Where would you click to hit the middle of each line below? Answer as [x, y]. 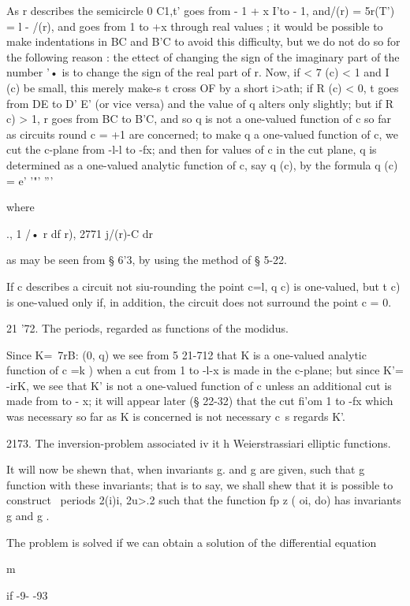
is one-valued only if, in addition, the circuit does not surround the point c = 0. [199, 301]
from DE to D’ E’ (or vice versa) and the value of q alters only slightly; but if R [200, 103]
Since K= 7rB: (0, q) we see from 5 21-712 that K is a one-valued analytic [186, 354]
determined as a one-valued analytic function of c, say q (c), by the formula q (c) [202, 164]
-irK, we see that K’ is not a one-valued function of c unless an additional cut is [199, 385]
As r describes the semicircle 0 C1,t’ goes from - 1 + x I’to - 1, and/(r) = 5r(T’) [201, 10]
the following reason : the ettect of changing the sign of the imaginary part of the [203, 56]
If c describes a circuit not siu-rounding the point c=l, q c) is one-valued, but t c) [203, 286]
